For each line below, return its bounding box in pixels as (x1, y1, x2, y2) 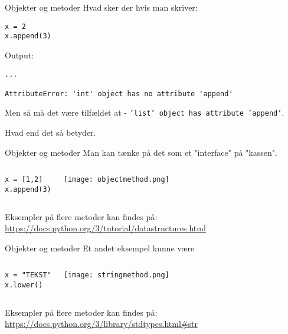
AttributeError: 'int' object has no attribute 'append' (5, 89, 233, 98)
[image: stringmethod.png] (63, 271, 169, 280)
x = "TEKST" (5, 271, 51, 280)
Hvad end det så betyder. (5, 126, 96, 139)
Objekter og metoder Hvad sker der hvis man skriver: (5, 1, 198, 13)
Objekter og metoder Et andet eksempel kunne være (5, 241, 195, 254)
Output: (5, 48, 34, 61)
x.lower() (5, 281, 43, 290)
